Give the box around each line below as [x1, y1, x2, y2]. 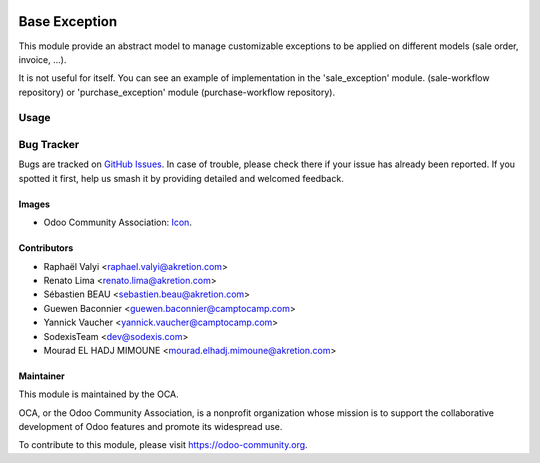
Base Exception [18, 13, 118, 30]
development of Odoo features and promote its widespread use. [18, 421, 283, 433]
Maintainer [18, 370, 65, 382]
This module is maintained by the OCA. [18, 388, 179, 400]
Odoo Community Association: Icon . [43, 216, 192, 229]
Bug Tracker [18, 138, 80, 152]
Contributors [18, 242, 74, 254]
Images [18, 198, 50, 210]
